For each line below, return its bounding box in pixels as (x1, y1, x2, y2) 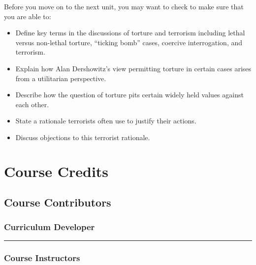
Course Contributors (4, 195, 111, 210)
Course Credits (4, 161, 109, 181)
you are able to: (4, 11, 51, 21)
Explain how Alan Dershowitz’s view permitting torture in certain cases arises (15, 63, 252, 73)
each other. (15, 99, 49, 109)
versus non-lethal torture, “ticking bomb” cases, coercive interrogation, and (15, 37, 243, 47)
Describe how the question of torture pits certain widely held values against (15, 89, 244, 100)
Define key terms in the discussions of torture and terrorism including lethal (15, 28, 245, 38)
